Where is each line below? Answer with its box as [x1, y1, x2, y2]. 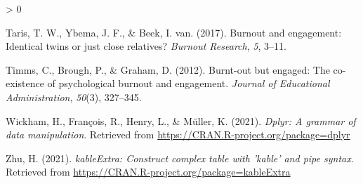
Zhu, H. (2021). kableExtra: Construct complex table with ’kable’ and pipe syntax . [6, 150, 354, 165]
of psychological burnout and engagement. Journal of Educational [47, 76, 330, 91]
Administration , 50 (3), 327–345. [6, 89, 142, 104]
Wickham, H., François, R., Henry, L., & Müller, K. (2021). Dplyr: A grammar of [6, 113, 356, 128]
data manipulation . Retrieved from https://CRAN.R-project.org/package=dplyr [6, 127, 350, 142]
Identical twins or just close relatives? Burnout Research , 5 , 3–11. [6, 39, 286, 53]
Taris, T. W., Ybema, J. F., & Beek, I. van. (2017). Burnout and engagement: [6, 25, 342, 39]
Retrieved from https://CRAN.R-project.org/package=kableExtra [6, 164, 291, 179]
